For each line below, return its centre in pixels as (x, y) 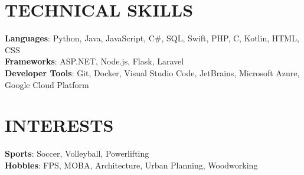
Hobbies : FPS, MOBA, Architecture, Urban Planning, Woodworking (131, 165)
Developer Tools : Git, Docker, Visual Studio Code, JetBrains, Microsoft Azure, (152, 72)
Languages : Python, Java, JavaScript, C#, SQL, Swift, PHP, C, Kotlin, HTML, (152, 38)
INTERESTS (59, 125)
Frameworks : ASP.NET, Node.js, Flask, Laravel (94, 61)
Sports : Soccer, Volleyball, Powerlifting (77, 153)
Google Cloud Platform (47, 84)
